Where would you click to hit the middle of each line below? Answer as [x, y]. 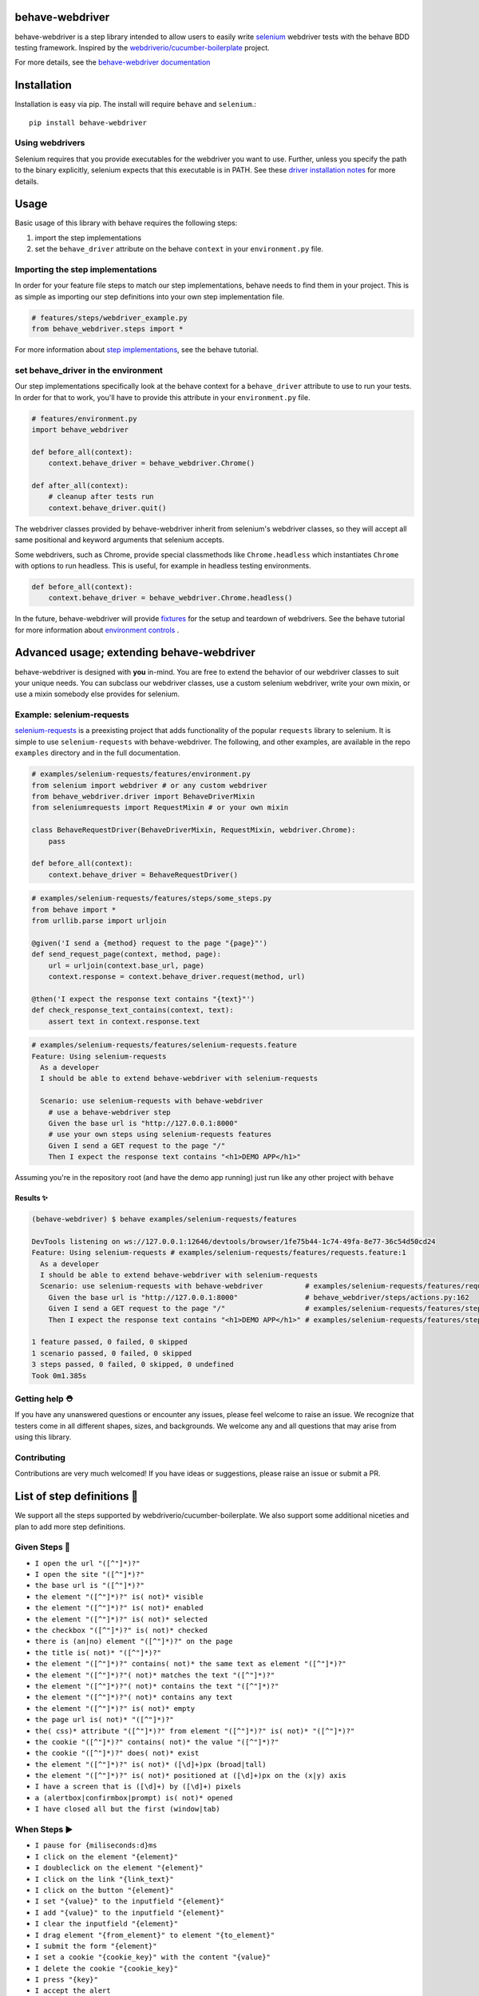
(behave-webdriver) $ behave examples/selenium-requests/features [164, 1219]
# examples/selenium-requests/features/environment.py [141, 774]
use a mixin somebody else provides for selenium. [97, 694]
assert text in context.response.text [124, 1021]
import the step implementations [88, 238]
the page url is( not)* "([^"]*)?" [105, 1720]
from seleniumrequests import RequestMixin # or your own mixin [160, 808]
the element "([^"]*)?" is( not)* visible [119, 1596]
